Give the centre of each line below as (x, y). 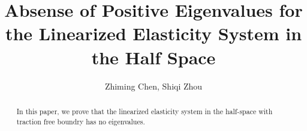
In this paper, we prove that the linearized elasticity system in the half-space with (145, 111)
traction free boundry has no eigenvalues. (81, 121)
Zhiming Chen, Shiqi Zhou (153, 86)
